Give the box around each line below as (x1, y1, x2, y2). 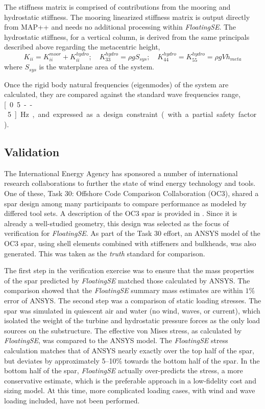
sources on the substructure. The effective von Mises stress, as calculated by (4, 325, 242, 335)
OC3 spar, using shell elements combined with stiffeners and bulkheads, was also (4, 238, 256, 249)
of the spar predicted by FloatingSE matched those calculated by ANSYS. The (4, 275, 250, 285)
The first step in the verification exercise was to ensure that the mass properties (4, 265, 254, 276)
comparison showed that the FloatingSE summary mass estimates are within (4, 285, 243, 296)
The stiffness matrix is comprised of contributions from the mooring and (4, 2, 231, 12)
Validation (4, 144, 60, 160)
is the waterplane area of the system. (39, 61, 154, 72)
